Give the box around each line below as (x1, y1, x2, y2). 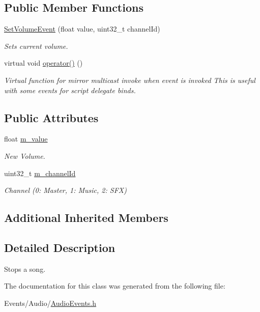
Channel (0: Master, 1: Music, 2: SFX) (4, 185, 127, 195)
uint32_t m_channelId (4, 167, 76, 178)
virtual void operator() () (4, 58, 83, 68)
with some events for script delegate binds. (4, 84, 136, 95)
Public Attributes (4, 109, 99, 125)
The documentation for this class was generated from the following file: (4, 280, 225, 291)
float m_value (4, 133, 48, 144)
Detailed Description (4, 239, 115, 255)
